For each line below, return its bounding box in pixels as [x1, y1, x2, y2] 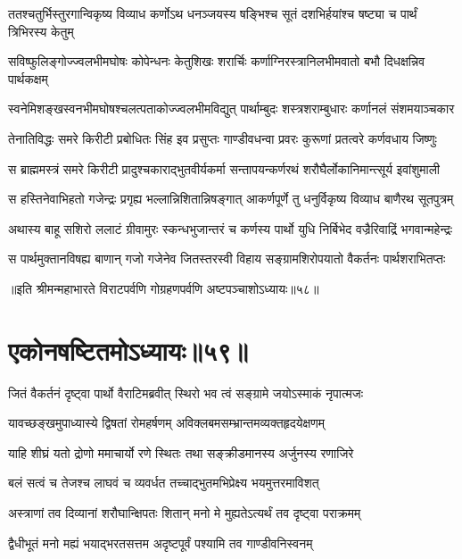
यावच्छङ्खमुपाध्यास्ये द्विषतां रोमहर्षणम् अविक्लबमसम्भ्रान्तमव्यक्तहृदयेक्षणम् [8, 413, 325, 432]
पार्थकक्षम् [8, 69, 48, 88]
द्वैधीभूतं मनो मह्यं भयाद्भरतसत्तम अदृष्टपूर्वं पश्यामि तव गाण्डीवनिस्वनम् [8, 533, 313, 552]
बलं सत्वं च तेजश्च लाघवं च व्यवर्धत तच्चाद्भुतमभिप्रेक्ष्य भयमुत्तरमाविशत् [8, 473, 319, 492]
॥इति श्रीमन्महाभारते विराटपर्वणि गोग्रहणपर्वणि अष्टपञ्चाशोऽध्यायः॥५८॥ [8, 279, 319, 297]
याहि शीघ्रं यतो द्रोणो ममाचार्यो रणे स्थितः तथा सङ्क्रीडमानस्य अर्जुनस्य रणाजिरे [8, 443, 354, 462]
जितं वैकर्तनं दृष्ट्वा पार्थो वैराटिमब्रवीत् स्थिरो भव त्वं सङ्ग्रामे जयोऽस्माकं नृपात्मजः [8, 383, 364, 402]
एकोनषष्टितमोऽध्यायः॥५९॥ [8, 331, 249, 368]
